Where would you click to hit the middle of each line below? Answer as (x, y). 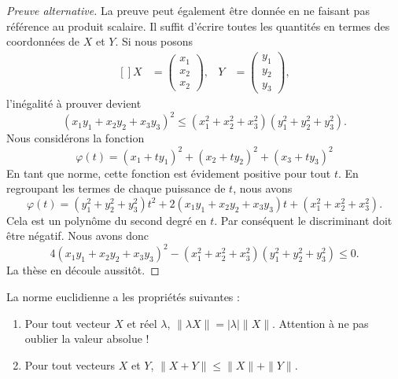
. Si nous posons (154, 41)
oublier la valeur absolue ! (87, 339)
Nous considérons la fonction (76, 138)
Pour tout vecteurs (70, 364)
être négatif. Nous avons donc (78, 235)
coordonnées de (43, 41)
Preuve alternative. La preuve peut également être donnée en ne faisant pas (188, 10)
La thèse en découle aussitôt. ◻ (83, 270)
